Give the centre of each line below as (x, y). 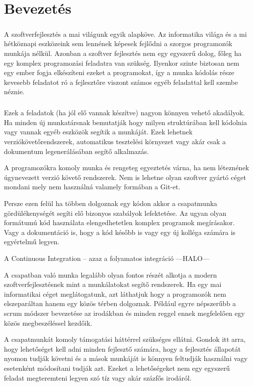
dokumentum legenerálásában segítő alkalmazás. (76, 151)
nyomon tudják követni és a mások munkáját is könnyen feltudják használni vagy (126, 358)
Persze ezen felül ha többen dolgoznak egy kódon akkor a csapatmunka (111, 203)
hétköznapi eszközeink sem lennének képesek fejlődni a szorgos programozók (118, 43)
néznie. (14, 91)
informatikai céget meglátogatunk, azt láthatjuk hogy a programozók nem (115, 294)
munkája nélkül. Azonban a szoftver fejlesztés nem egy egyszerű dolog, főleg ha (123, 53)
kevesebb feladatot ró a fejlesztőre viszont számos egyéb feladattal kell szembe (121, 82)
